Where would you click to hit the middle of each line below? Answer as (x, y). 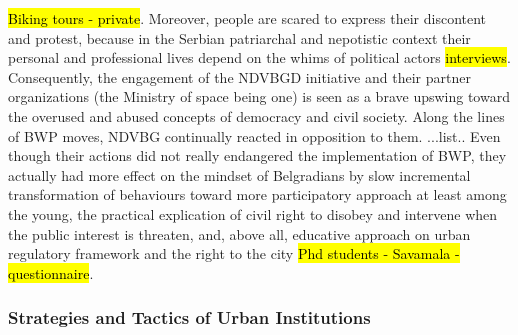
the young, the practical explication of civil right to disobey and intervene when (253, 213)
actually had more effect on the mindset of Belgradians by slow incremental (239, 174)
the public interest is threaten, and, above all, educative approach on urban (239, 233)
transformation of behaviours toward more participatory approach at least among (257, 194)
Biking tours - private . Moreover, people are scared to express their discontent (247, 18)
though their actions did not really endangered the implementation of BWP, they (257, 155)
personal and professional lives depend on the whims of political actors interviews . (259, 57)
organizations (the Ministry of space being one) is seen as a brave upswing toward (259, 96)
